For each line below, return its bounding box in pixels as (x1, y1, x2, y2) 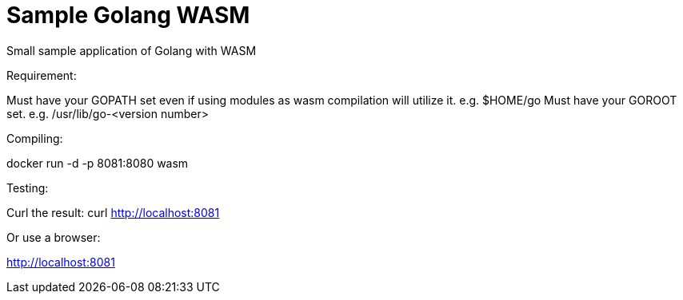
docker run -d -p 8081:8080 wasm (6, 156, 189, 170)
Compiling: (6, 131, 63, 145)
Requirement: (6, 68, 77, 82)
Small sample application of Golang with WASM (6, 43, 257, 57)
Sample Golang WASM (6, 2, 250, 29)
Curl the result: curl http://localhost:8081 (6, 205, 220, 219)
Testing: (6, 180, 49, 195)
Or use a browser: (6, 230, 101, 244)
